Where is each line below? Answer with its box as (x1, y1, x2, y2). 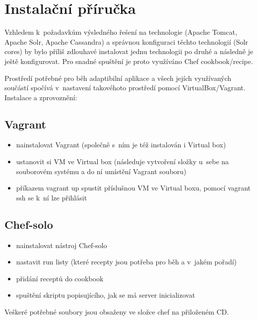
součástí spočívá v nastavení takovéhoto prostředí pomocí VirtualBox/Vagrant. (4, 82, 246, 93)
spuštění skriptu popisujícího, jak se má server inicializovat (16, 290, 195, 300)
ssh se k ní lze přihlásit (16, 192, 87, 202)
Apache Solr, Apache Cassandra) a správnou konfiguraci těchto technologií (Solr (4, 36, 248, 47)
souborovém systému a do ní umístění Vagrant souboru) (16, 166, 187, 176)
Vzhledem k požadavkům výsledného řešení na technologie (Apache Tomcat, (4, 27, 237, 37)
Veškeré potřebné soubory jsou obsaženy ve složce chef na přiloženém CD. (4, 307, 229, 317)
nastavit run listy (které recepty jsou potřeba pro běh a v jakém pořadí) (16, 256, 237, 267)
